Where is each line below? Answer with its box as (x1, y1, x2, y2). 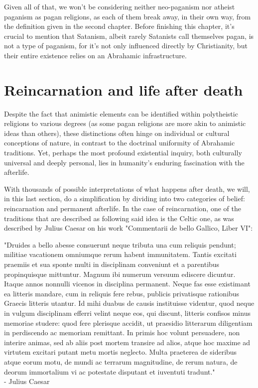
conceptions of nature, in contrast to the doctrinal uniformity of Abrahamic (4, 137, 235, 148)
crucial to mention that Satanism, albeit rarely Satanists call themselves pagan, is (4, 30, 254, 41)
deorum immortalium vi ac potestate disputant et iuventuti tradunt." (4, 366, 215, 377)
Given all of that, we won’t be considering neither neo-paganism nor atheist (4, 1, 235, 11)
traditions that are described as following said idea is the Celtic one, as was (4, 213, 234, 223)
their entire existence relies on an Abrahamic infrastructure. (4, 50, 187, 60)
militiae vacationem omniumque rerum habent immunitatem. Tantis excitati (4, 249, 237, 259)
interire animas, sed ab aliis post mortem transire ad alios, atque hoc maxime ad (4, 337, 251, 347)
